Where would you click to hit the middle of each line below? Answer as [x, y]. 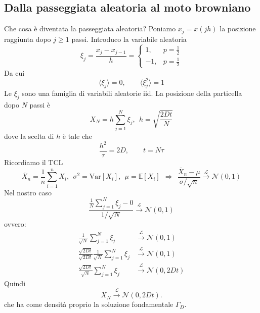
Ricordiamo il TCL [34, 162]
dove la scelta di [29, 136]
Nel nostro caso [28, 192]
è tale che [77, 136]
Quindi [15, 283]
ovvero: [15, 224]
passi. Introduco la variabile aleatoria [129, 39]
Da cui [14, 72]
